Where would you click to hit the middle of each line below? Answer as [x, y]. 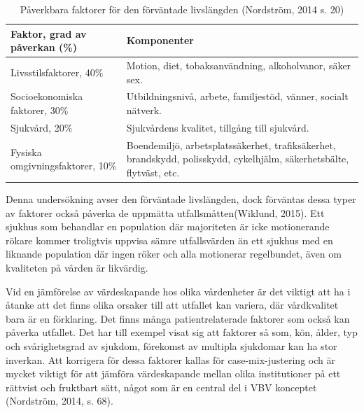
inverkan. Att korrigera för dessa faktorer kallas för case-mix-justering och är [170, 359]
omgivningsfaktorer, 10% [64, 166]
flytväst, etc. [153, 172]
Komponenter [160, 40]
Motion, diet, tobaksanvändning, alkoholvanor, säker [239, 65]
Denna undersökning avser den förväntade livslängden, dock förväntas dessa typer [181, 199]
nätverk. [144, 110]
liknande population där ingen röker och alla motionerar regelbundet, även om [174, 254]
